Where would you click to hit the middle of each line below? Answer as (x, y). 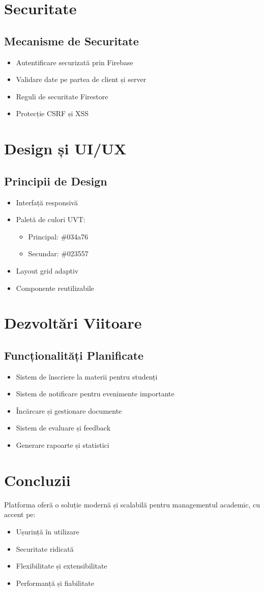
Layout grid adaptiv (47, 270)
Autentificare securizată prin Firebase (75, 62)
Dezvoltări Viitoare (73, 323)
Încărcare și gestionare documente (69, 410)
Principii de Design (56, 181)
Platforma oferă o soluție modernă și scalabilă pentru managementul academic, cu (132, 504)
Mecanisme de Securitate (71, 41)
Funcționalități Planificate (74, 355)
